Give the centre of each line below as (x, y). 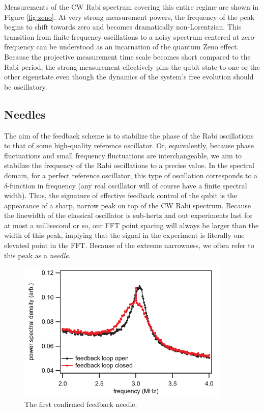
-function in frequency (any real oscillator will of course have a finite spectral (127, 185)
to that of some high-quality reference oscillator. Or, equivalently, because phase (129, 145)
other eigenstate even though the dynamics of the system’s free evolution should (129, 77)
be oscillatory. (26, 86)
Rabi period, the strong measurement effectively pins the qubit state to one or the (132, 66)
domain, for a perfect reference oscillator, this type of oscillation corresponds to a (131, 175)
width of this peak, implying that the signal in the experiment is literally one (124, 235)
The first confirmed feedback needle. (81, 404)
